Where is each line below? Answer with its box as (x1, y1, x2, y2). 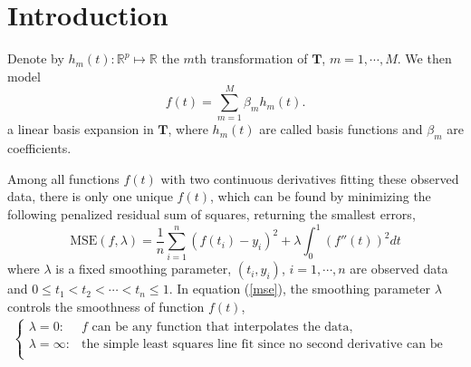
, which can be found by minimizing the (209, 187, 431, 206)
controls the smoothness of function (7, 297, 205, 316)
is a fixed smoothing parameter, (55, 259, 232, 278)
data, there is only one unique (7, 187, 173, 206)
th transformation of (194, 49, 308, 68)
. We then (397, 49, 452, 68)
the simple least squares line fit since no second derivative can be (82, 337, 443, 351)
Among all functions (7, 169, 120, 188)
